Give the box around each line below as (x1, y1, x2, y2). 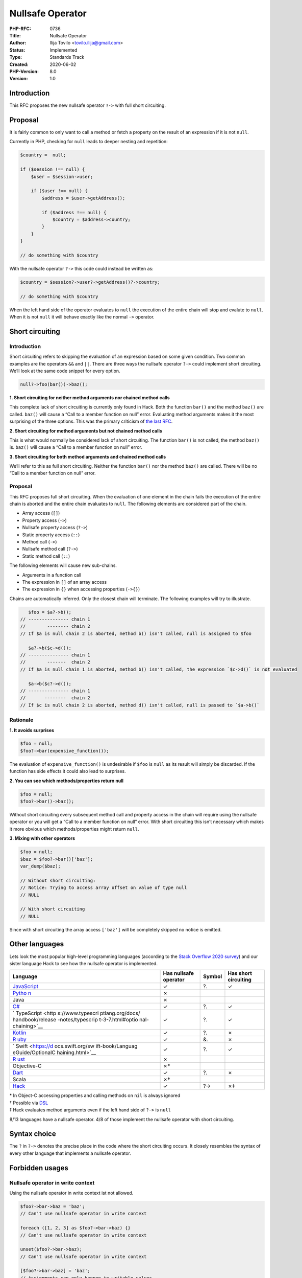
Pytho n (12, 990, 32, 997)
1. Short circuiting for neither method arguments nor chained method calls (9, 394, 170, 401)
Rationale (9, 716, 34, 723)
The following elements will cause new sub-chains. (9, 562, 117, 568)
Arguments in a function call (22, 572, 82, 578)
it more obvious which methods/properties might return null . (9, 826, 139, 832)
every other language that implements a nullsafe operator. (9, 1150, 131, 1156)
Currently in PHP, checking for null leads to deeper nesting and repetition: (9, 139, 168, 145)
